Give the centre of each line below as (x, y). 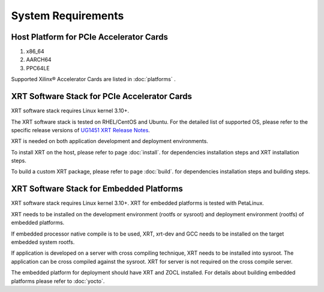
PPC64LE (38, 68)
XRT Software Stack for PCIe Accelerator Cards (101, 96)
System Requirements (67, 16)
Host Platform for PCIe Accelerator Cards (89, 37)
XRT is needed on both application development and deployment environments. (109, 141)
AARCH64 (39, 59)
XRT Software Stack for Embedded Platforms (97, 189)
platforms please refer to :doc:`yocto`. (58, 281)
